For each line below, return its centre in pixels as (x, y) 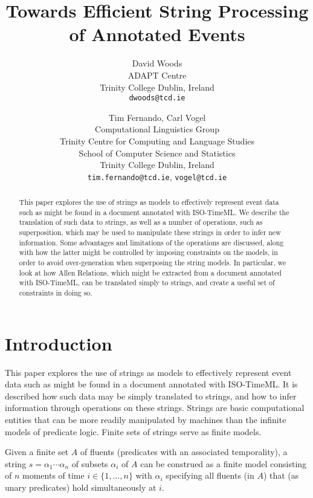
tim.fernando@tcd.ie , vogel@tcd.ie (157, 176)
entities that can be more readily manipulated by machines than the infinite (146, 420)
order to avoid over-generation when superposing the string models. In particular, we (153, 263)
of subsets (90, 463)
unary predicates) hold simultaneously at (81, 487)
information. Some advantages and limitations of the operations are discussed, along (151, 242)
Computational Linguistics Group (157, 129)
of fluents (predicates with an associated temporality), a (184, 452)
